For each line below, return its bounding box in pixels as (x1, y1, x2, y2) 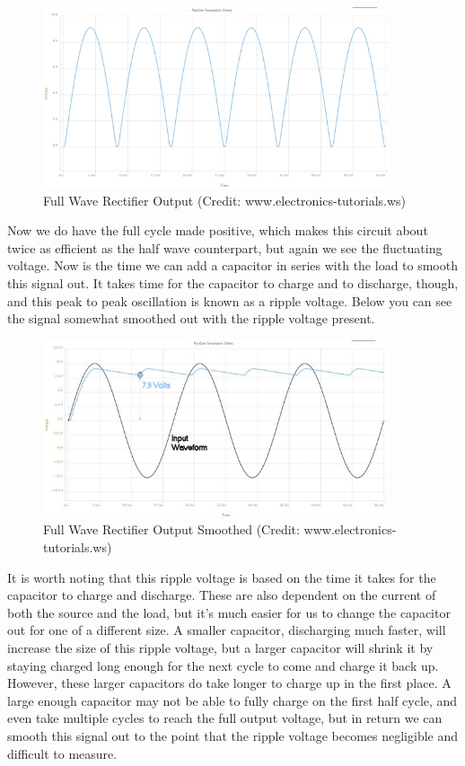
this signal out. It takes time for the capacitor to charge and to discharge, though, (7, 273, 459, 292)
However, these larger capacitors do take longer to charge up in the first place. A (7, 674, 452, 692)
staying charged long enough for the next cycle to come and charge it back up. (7, 656, 439, 674)
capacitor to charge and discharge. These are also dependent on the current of (7, 586, 436, 604)
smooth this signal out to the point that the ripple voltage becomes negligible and (7, 726, 459, 744)
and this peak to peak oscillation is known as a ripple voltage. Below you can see (7, 291, 452, 310)
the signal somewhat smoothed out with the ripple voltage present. (7, 309, 375, 328)
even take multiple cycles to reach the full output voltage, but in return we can (7, 709, 443, 727)
